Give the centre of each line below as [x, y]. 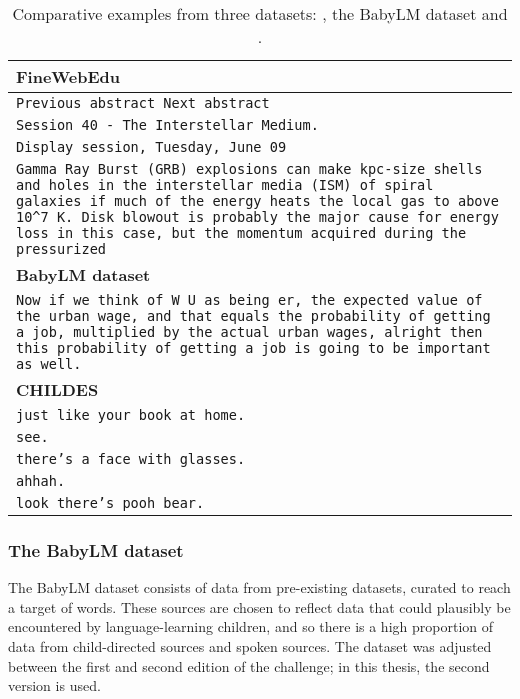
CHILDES [57, 389]
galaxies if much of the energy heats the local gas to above [257, 201]
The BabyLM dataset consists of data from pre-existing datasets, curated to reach [259, 587]
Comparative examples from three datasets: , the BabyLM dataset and [260, 13]
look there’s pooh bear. [110, 503]
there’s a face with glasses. [131, 459]
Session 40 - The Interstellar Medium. [167, 125]
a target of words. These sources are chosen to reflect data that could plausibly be [259, 606]
